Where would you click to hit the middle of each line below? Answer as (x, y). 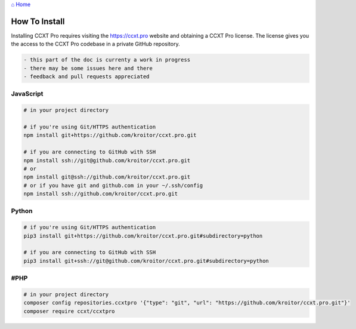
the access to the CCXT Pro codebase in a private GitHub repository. (95, 44)
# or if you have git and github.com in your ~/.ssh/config (113, 185)
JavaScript (27, 94)
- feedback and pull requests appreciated (86, 77)
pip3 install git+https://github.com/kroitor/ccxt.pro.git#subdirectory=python (143, 236)
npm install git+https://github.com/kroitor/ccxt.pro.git (110, 135)
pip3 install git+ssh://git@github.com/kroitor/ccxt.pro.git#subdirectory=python (146, 261)
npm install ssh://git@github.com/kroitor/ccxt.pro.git (107, 160)
